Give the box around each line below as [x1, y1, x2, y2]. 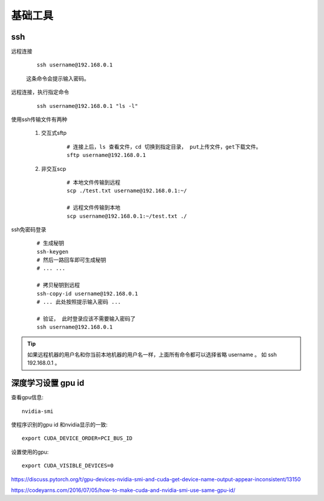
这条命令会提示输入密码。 [26, 75, 89, 82]
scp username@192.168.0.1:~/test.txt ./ [67, 213, 187, 219]
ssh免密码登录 [11, 225, 47, 233]
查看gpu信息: [11, 394, 44, 401]
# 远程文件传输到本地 [67, 204, 121, 211]
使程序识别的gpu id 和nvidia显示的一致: [11, 421, 108, 428]
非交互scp [41, 165, 66, 172]
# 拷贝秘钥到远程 [37, 282, 80, 289]
